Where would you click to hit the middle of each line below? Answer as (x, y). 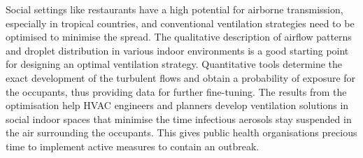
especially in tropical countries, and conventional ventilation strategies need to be (180, 23)
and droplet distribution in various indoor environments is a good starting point (177, 50)
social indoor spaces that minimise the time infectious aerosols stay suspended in (179, 118)
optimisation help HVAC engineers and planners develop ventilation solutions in (177, 105)
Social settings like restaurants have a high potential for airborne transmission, (175, 9)
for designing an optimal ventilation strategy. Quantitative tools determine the (174, 64)
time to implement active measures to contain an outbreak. (133, 146)
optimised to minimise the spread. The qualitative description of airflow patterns (179, 37)
